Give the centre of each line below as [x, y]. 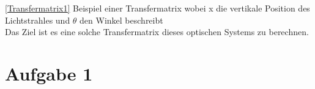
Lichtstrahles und [38, 20]
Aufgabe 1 [49, 73]
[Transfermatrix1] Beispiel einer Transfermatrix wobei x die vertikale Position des [157, 8]
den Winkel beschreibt [121, 20]
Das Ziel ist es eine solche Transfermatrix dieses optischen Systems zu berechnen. [157, 32]
